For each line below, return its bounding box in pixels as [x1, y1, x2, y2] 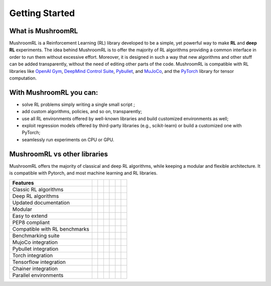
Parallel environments [12, 271, 64, 278]
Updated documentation [12, 199, 70, 206]
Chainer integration [12, 265, 58, 272]
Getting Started [9, 8, 75, 19]
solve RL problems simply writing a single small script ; [22, 101, 135, 108]
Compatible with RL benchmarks [12, 225, 90, 232]
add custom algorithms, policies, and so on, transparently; [22, 109, 143, 115]
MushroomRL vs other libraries [9, 150, 108, 158]
